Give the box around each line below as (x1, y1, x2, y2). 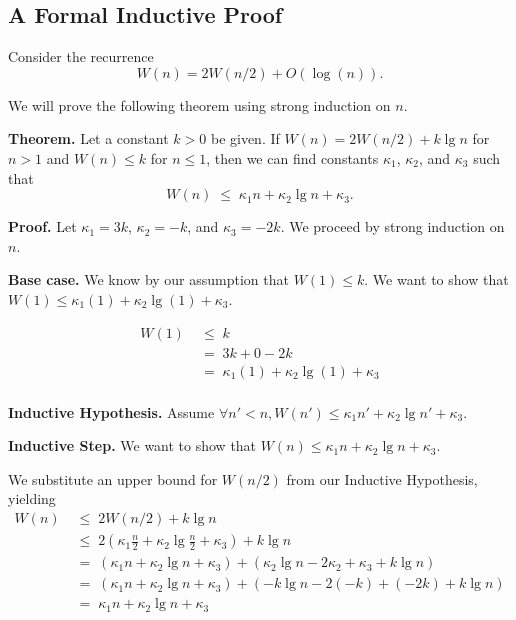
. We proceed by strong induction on (280, 216, 505, 237)
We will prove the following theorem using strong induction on (8, 94, 391, 115)
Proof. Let (8, 216, 77, 237)
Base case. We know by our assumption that (8, 269, 289, 290)
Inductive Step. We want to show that (8, 435, 257, 456)
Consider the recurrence (8, 46, 154, 67)
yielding (8, 488, 56, 509)
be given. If (210, 128, 280, 149)
